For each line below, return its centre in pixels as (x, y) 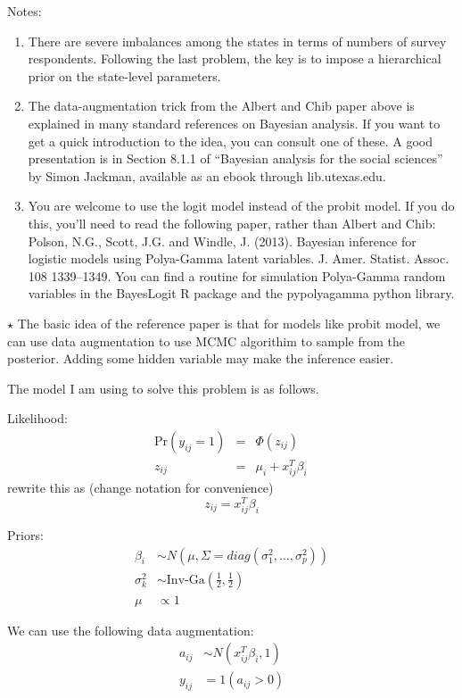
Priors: (25, 535)
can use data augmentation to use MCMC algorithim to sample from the (206, 341)
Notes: (25, 11)
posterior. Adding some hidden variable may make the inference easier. (201, 358)
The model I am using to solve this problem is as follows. (163, 388)
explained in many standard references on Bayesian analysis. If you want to (234, 123)
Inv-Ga (186, 580)
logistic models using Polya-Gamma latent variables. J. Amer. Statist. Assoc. (239, 258)
